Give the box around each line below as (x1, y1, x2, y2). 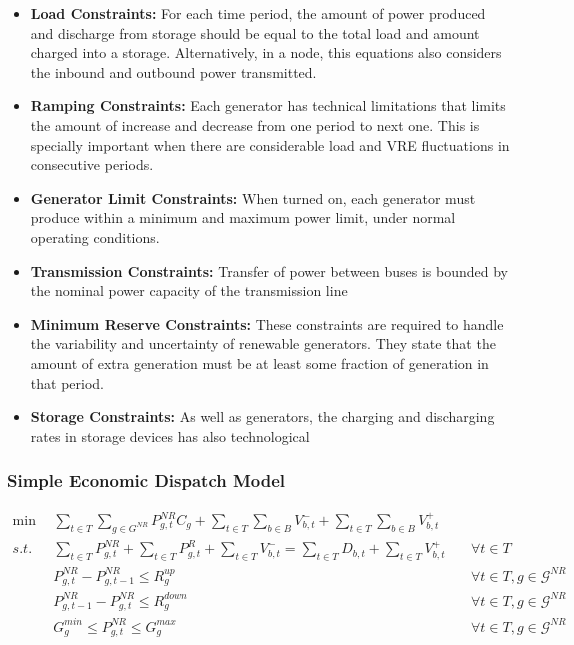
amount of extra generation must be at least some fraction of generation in (30, 352, 489, 373)
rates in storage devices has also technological (30, 425, 310, 446)
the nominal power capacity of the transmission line (30, 280, 348, 301)
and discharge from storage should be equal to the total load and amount (30, 22, 480, 43)
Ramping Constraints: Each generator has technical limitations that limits (30, 95, 506, 116)
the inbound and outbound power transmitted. (30, 61, 317, 82)
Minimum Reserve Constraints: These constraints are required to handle (30, 313, 504, 334)
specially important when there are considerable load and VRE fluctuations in (30, 134, 510, 155)
